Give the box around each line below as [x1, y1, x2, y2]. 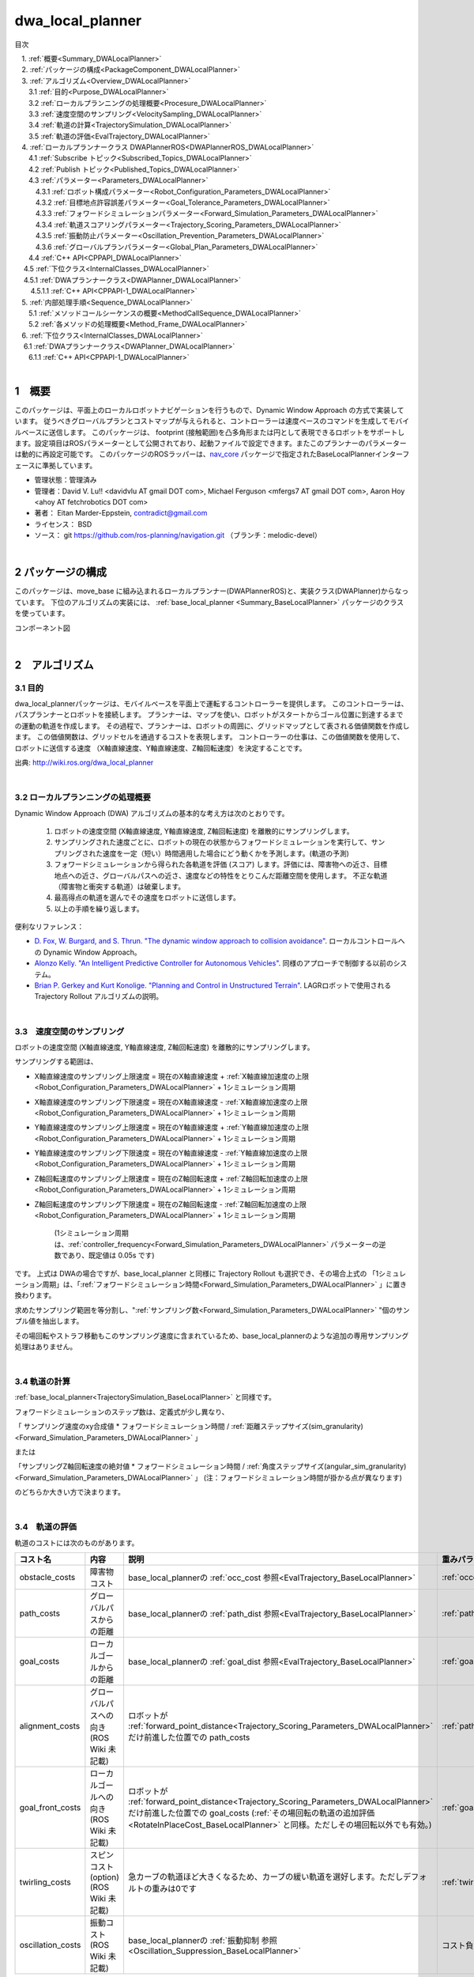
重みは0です [151, 1883, 197, 1894]
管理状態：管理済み [34, 475, 97, 485]
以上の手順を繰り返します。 [54, 904, 144, 913]
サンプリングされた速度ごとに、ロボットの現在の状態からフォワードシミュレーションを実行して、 [54, 837, 371, 847]
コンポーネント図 [14, 623, 70, 633]
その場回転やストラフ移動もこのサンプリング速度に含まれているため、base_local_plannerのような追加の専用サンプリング [14, 1331, 409, 1340]
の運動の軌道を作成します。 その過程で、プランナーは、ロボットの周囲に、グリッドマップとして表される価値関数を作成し [14, 720, 410, 731]
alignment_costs [19, 1721, 81, 1732]
